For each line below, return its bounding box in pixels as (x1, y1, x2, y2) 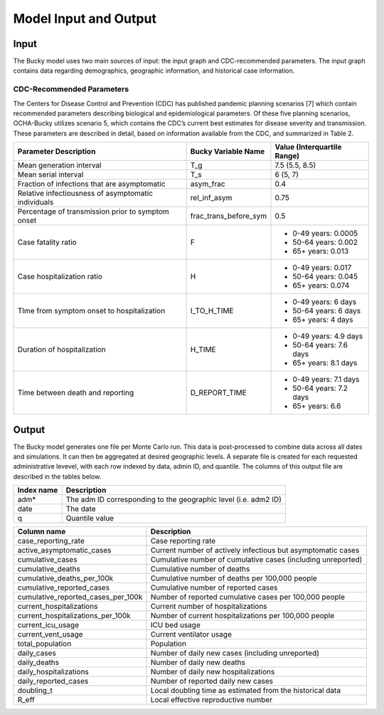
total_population (17, 639, 72, 649)
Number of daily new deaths (150, 657, 245, 667)
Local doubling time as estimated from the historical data (150, 686, 341, 696)
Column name (17, 527, 66, 537)
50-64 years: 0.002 (292, 237, 358, 247)
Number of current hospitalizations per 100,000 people (150, 611, 334, 621)
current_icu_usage (17, 620, 80, 630)
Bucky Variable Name (190, 147, 265, 157)
